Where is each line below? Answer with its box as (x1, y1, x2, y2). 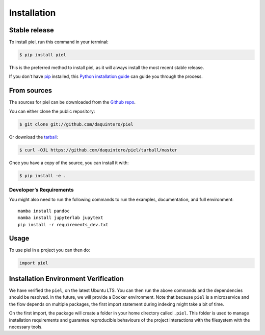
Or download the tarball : (9, 134, 58, 140)
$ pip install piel (19, 52, 66, 58)
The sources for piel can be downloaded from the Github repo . (9, 99, 136, 105)
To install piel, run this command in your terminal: (9, 39, 109, 45)
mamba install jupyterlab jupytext (18, 215, 104, 220)
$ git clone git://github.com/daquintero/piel (19, 121, 133, 127)
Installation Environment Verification (9, 274, 124, 283)
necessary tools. (9, 324, 43, 330)
